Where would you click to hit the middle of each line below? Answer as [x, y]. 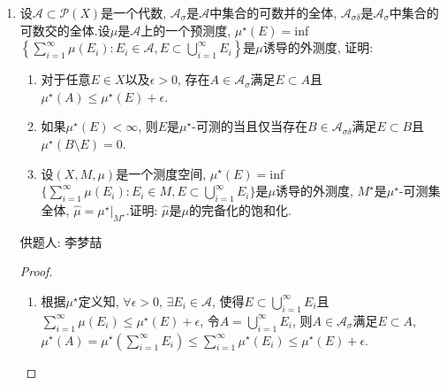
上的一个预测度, [186, 30]
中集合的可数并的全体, [273, 12]
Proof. [36, 271]
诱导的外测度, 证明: [318, 47]
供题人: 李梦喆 [61, 241]
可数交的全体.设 [65, 30]
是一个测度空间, [161, 173]
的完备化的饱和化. [240, 209]
